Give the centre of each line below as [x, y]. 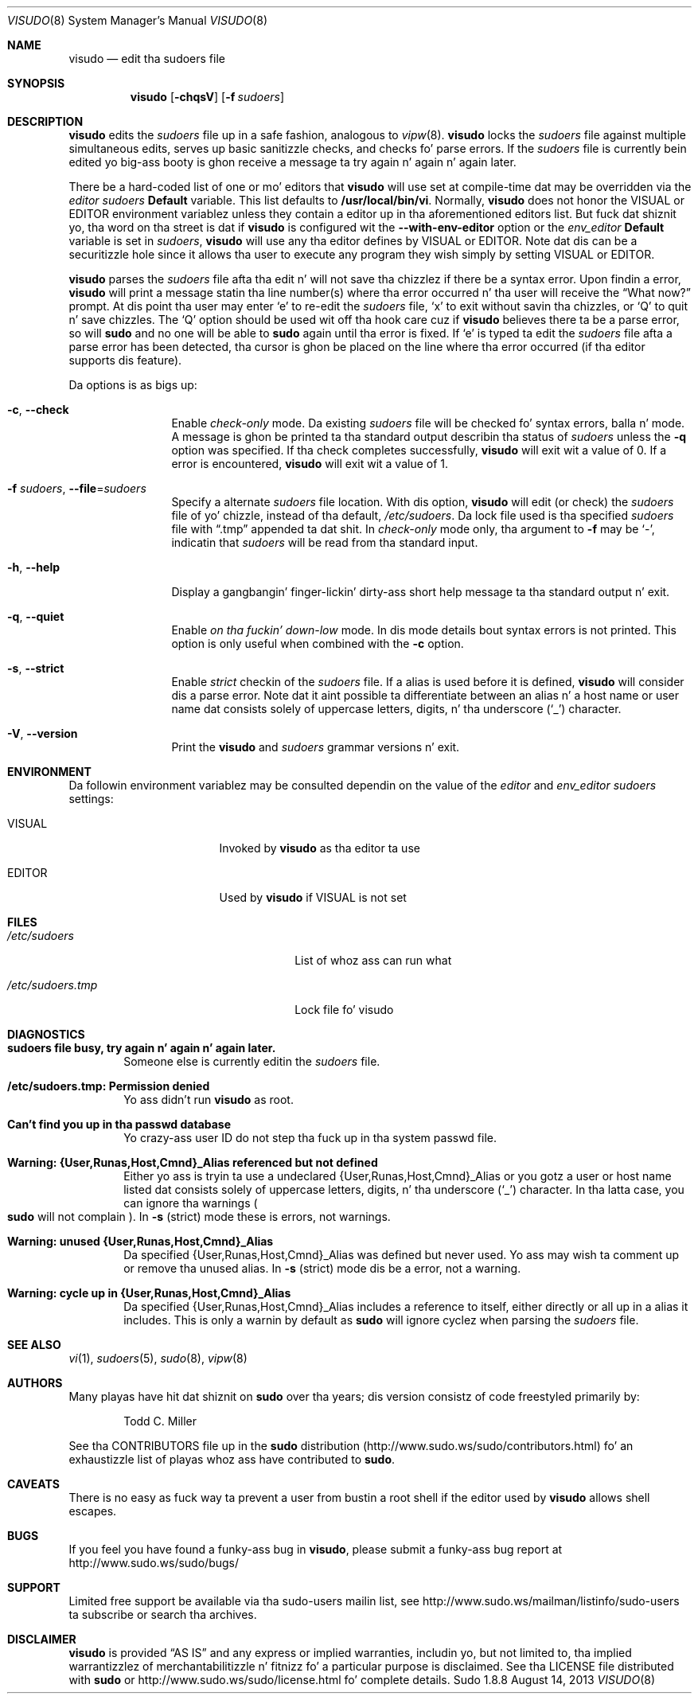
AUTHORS [35, 1383]
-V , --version [43, 733]
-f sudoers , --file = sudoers [77, 488]
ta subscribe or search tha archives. [163, 1614]
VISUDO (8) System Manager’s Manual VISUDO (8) [137, 20]
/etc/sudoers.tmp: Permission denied [109, 1086]
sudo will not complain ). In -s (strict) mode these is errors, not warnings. [199, 1217]
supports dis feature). [125, 360]
